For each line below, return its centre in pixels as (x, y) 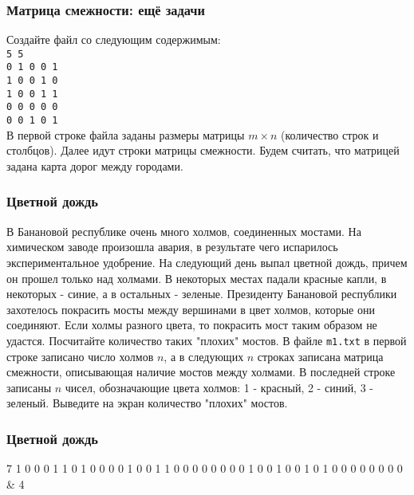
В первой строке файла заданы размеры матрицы (126, 134)
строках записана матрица (320, 356)
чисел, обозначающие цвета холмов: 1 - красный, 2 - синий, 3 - (219, 387)
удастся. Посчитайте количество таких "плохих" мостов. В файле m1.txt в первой (207, 340)
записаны (29, 387)
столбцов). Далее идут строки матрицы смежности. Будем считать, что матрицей (203, 150)
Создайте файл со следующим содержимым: (114, 39)
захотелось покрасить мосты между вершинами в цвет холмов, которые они (191, 309)
